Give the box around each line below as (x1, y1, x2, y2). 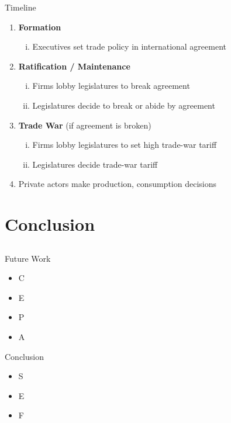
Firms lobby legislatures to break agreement (32, 79, 190, 92)
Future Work (5, 252, 51, 264)
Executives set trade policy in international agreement (32, 40, 227, 53)
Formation (18, 20, 61, 33)
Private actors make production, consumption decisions (18, 178, 216, 190)
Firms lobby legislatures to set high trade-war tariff (32, 138, 217, 151)
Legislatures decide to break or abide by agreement (32, 99, 215, 111)
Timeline (5, 1, 36, 13)
